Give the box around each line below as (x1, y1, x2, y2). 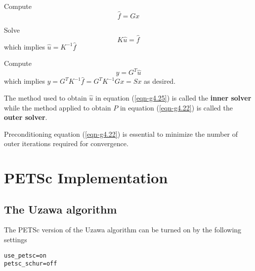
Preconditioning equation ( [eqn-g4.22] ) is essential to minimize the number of (4, 128, 238, 139)
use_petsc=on (4, 252, 46, 259)
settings (4, 234, 27, 245)
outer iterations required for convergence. (4, 138, 128, 149)
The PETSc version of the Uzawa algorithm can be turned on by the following (4, 224, 242, 235)
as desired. (144, 76, 176, 86)
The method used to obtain (4, 92, 87, 103)
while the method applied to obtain (4, 102, 111, 112)
